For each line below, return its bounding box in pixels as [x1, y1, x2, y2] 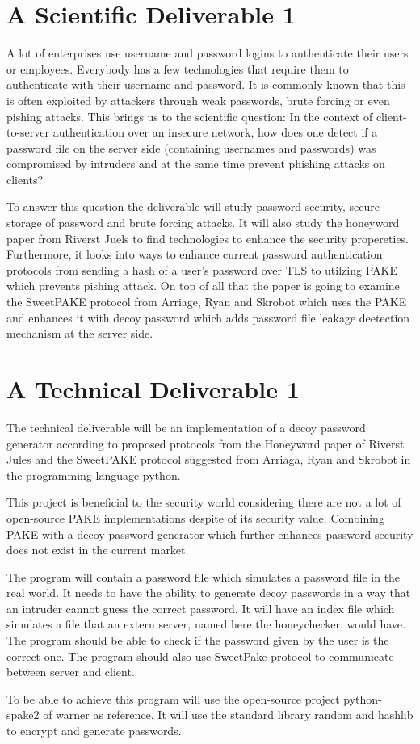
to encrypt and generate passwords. [6, 722, 182, 739]
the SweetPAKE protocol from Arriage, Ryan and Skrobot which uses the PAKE [6, 293, 407, 310]
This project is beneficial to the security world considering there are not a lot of [6, 494, 401, 511]
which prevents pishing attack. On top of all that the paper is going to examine [6, 277, 400, 294]
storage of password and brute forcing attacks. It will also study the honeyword [6, 214, 400, 231]
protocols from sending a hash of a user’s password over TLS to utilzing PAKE [6, 261, 397, 278]
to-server [6, 124, 50, 141]
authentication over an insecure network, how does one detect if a [52, 124, 378, 141]
